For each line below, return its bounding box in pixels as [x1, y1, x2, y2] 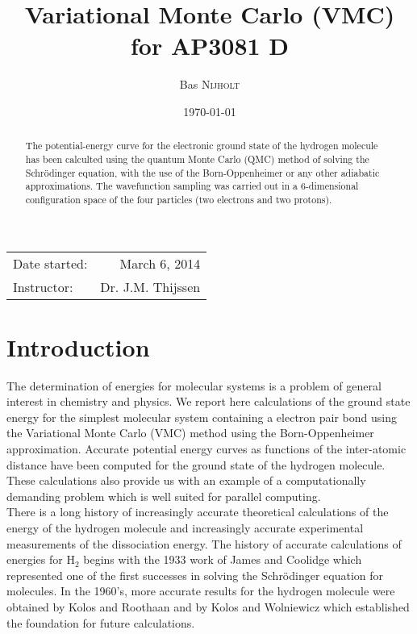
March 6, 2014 [119, 253, 201, 273]
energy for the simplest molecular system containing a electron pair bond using [6, 408, 397, 425]
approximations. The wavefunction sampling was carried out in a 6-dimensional [25, 179, 359, 193]
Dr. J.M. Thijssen [100, 277, 201, 296]
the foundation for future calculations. [6, 614, 195, 631]
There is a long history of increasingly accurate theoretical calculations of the [6, 503, 389, 520]
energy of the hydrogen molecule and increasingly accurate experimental [6, 519, 364, 536]
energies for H [6, 551, 75, 568]
